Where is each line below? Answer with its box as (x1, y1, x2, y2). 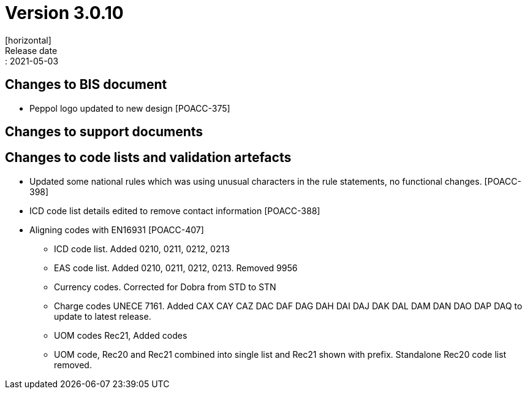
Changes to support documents (5, 124, 203, 140)
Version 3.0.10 (5, 2, 124, 23)
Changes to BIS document (5, 77, 167, 93)
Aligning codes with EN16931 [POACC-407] (29, 224, 204, 235)
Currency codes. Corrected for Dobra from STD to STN (54, 281, 276, 292)
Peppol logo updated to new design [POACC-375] (29, 102, 230, 114)
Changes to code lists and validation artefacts (5, 150, 292, 166)
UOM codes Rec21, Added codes (54, 330, 188, 341)
